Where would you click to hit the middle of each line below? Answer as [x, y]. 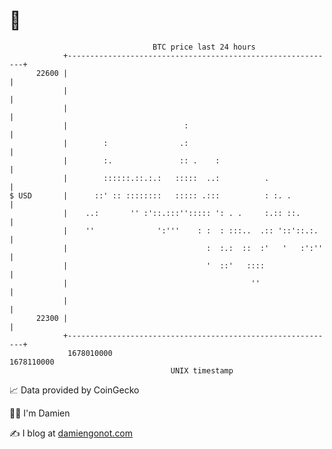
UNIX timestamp [202, 370]
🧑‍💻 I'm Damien [40, 413]
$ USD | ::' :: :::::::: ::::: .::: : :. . [150, 195]
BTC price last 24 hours [204, 47]
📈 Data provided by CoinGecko [74, 390]
